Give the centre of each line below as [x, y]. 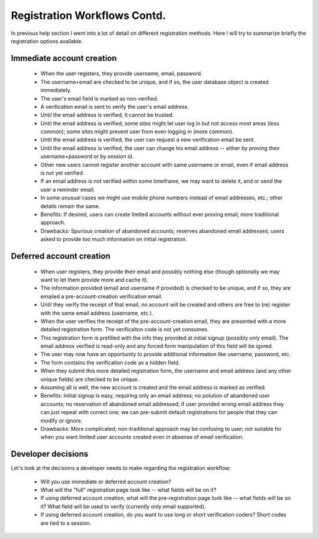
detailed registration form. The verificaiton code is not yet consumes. [125, 330]
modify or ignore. [61, 421]
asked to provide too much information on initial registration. [114, 239]
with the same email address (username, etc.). [97, 313]
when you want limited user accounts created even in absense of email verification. [142, 437]
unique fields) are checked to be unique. [89, 379]
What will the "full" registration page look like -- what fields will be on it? [128, 490]
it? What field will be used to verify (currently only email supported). [123, 506]
